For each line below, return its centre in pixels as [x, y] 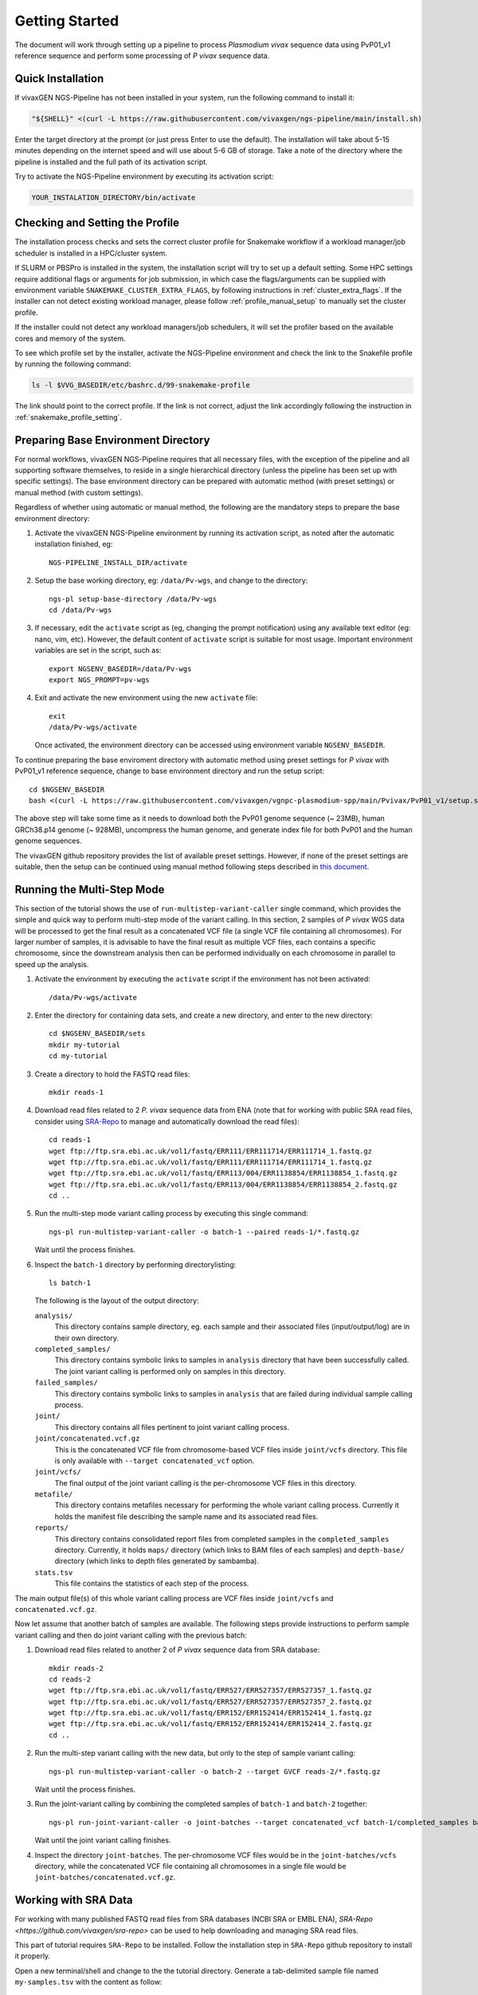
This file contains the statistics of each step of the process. [152, 1583]
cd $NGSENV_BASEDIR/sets [97, 1034]
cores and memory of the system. [70, 338]
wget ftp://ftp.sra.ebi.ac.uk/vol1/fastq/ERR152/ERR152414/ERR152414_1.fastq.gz [211, 1713]
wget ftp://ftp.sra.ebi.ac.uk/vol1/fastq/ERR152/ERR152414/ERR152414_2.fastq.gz [211, 1724]
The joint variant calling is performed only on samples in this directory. [170, 1371]
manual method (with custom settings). [79, 492]
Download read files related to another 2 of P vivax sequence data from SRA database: [177, 1650]
